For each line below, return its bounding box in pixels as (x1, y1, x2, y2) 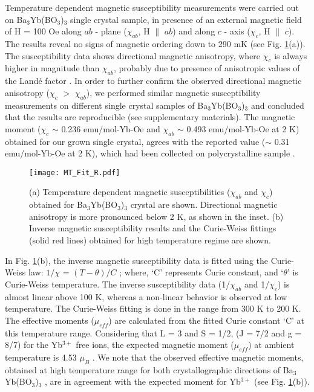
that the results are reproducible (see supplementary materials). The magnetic (5, 111, 295, 123)
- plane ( (95, 25, 127, 37)
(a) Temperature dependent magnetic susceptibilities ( (29, 185, 231, 198)
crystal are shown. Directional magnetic (130, 198, 278, 211)
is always (274, 49, 307, 62)
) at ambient (248, 338, 295, 351)
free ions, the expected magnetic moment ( (76, 338, 234, 351)
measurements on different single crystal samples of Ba (5, 98, 208, 111)
